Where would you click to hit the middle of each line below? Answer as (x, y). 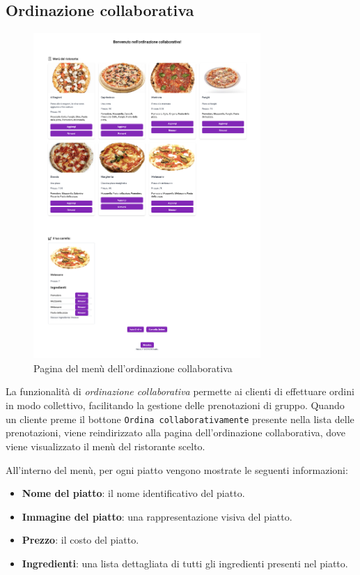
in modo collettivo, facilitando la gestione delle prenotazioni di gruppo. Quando (175, 405)
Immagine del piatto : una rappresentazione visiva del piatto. (157, 516)
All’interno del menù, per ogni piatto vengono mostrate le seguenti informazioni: (177, 469)
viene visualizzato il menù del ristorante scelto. (105, 446)
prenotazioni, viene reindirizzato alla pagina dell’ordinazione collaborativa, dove (175, 432)
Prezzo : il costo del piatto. (80, 540)
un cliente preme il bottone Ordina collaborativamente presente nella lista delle (180, 419)
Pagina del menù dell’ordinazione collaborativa (133, 368)
